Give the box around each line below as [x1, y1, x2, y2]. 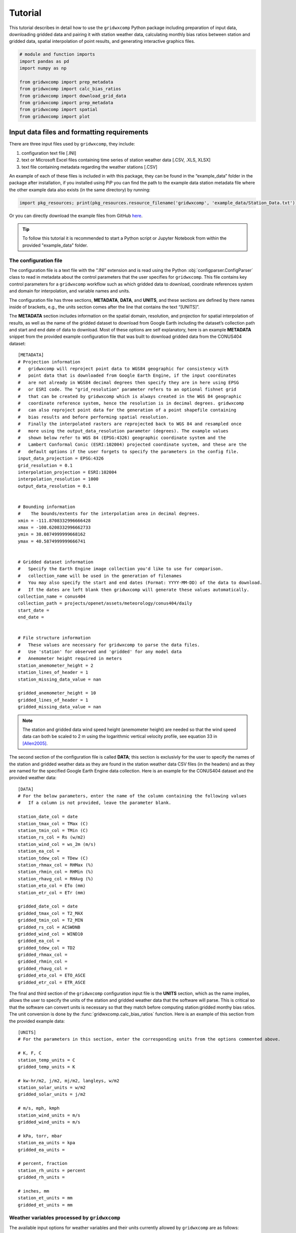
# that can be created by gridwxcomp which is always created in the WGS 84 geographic [18, 394, 242, 399]
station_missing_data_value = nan [18, 676, 101, 682]
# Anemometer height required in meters [18, 656, 122, 661]
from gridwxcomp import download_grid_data [19, 93, 127, 99]
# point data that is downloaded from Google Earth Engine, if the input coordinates [18, 373, 237, 378]
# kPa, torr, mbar [18, 1133, 63, 1139]
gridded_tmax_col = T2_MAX [18, 910, 83, 916]
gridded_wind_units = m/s [18, 1120, 81, 1125]
